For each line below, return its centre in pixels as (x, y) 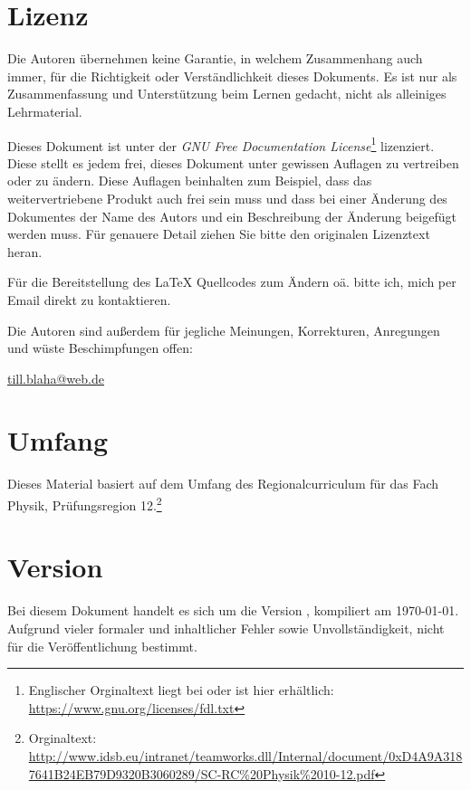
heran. (25, 251)
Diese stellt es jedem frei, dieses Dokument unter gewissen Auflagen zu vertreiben (233, 162)
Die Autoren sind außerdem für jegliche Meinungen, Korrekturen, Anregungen (224, 330)
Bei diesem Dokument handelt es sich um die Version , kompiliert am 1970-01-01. (233, 610)
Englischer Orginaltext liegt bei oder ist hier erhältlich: (181, 690)
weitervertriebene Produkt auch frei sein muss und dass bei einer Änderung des (227, 198)
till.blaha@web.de (56, 378)
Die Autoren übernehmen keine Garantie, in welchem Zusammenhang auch (215, 58)
